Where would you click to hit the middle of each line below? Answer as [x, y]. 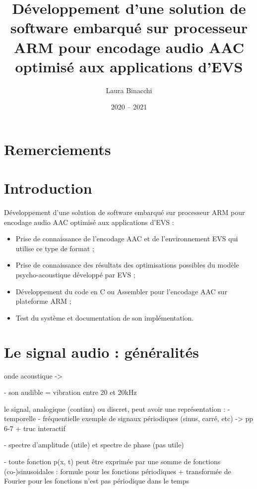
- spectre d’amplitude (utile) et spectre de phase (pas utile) [94, 445]
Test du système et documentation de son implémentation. [105, 317]
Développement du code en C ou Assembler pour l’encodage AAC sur [122, 291]
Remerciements [58, 149]
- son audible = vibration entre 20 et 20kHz [70, 392]
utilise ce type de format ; [55, 248]
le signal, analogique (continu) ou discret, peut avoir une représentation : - [117, 408]
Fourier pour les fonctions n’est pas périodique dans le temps [97, 481]
